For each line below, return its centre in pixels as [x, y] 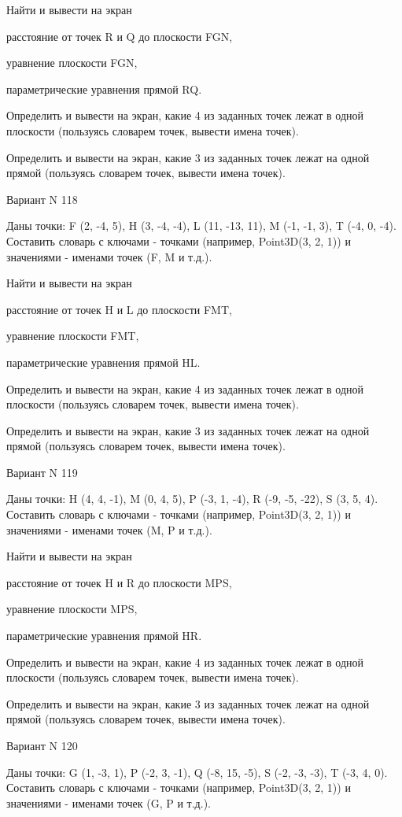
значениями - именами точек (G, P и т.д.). [109, 802]
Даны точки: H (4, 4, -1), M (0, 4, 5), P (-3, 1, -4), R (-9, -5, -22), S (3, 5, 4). [192, 499]
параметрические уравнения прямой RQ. [104, 89]
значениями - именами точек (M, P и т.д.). [109, 529]
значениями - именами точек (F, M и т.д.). [109, 256]
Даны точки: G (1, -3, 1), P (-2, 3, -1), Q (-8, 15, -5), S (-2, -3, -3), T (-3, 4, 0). [197, 772]
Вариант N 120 [42, 745]
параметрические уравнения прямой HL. [103, 362]
